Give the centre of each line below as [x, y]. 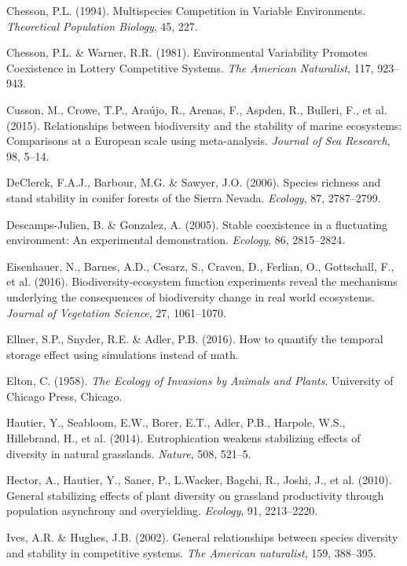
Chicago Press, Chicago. [64, 396]
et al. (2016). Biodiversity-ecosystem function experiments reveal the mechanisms [202, 281]
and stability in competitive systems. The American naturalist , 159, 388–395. [191, 552]
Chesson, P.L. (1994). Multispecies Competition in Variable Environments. [186, 10]
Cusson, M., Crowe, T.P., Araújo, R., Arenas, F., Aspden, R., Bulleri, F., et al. [197, 109]
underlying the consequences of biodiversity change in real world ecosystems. [191, 296]
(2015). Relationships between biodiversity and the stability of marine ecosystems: [204, 125]
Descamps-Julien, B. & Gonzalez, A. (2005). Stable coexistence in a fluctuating [197, 224]
